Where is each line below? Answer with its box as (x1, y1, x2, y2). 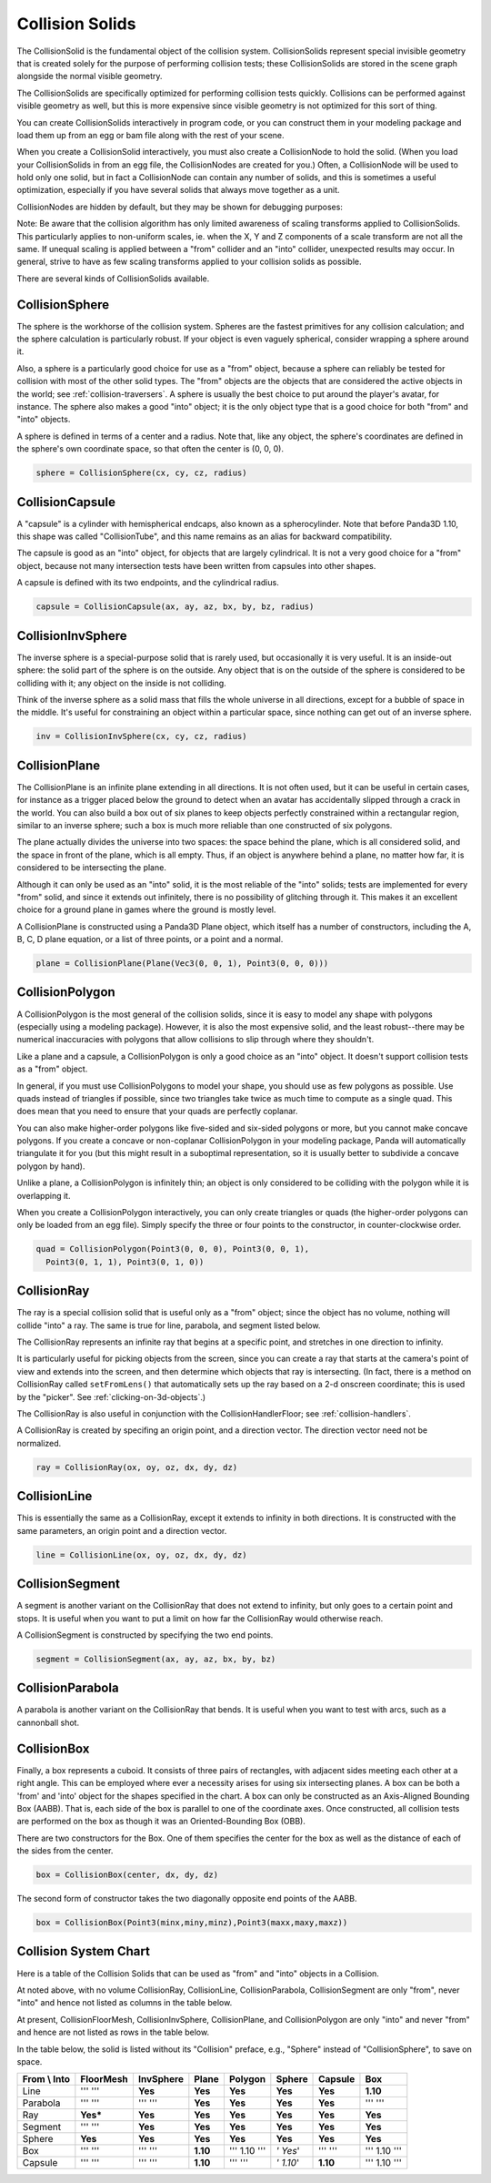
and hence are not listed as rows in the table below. (16, 2026, 209, 2038)
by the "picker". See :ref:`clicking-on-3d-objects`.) (16, 1391, 206, 1402)
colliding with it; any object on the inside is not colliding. (16, 677, 226, 688)
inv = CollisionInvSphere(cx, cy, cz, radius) (35, 731, 247, 742)
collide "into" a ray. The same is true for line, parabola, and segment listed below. (16, 1320, 321, 1331)
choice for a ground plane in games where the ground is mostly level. (16, 904, 276, 915)
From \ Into (22, 2073, 71, 2086)
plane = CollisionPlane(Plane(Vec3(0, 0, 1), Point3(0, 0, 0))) (35, 959, 329, 969)
